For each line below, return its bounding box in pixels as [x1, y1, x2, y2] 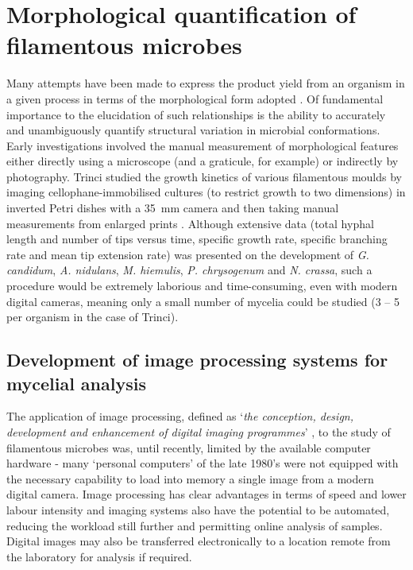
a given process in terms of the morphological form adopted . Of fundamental [6, 90, 384, 107]
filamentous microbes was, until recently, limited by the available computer [6, 439, 371, 456]
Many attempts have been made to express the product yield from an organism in [6, 75, 405, 91]
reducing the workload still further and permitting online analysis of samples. [6, 517, 383, 533]
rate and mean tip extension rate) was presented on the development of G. [6, 246, 369, 262]
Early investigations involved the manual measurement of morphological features [6, 137, 399, 153]
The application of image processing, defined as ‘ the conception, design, [6, 408, 353, 425]
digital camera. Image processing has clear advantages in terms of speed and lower [6, 486, 407, 502]
